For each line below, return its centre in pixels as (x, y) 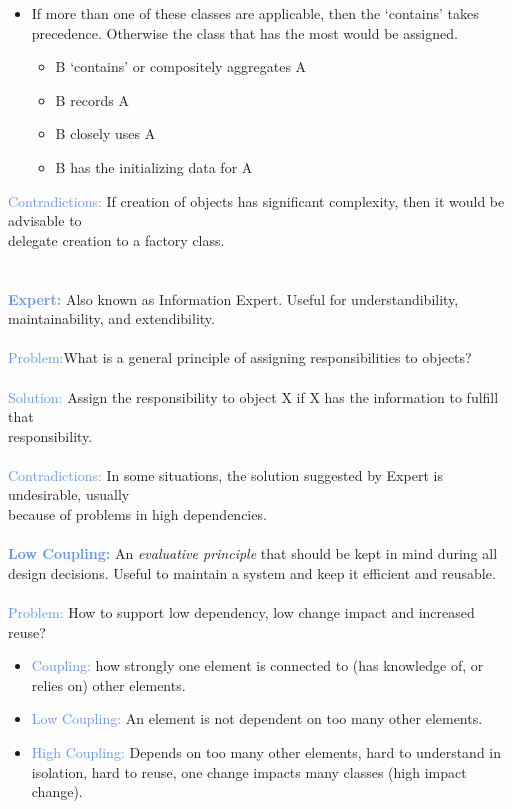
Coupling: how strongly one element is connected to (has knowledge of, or (257, 665)
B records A (92, 99)
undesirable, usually (69, 494)
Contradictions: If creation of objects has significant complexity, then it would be (256, 200)
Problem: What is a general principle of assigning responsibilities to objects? (240, 357)
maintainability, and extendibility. (111, 318)
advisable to (45, 220)
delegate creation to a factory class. (116, 239)
